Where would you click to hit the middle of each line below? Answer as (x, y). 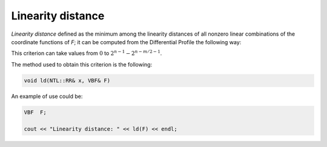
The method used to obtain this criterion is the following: (82, 64)
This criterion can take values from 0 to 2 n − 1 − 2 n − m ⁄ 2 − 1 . (87, 53)
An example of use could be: (47, 96)
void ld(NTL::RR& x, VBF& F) (67, 80)
